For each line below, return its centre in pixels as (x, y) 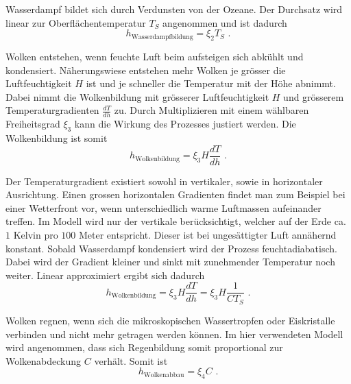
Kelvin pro (36, 235)
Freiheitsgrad (33, 124)
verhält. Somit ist (131, 360)
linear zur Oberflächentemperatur (76, 22)
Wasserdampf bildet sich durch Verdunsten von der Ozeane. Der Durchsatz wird (174, 9)
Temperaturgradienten (52, 110)
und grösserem (314, 96)
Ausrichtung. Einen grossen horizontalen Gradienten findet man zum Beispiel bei (175, 194)
